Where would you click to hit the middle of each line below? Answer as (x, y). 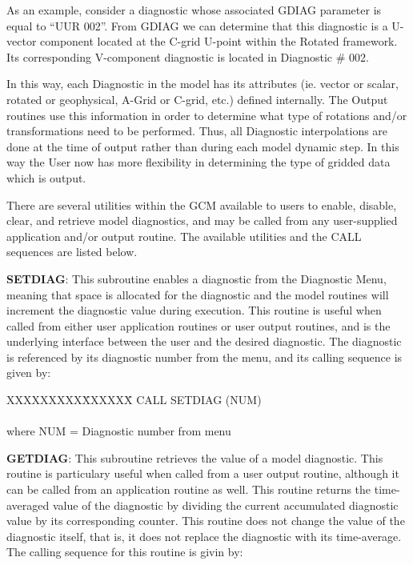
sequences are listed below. (72, 252)
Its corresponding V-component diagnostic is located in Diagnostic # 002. (188, 56)
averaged (28, 505)
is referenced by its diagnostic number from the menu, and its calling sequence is (204, 357)
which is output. (46, 177)
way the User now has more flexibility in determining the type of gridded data (198, 162)
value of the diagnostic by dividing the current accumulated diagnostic (225, 505)
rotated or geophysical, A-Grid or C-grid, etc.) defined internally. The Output (197, 99)
